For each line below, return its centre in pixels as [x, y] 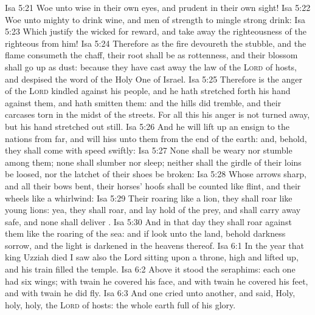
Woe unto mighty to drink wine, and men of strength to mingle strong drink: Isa [155, 19]
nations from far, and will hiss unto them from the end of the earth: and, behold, [156, 138]
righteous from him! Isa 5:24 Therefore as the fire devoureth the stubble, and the [156, 43]
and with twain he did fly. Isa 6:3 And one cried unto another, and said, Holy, [150, 293]
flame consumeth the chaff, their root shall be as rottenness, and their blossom [151, 55]
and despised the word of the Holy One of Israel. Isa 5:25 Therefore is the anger [154, 79]
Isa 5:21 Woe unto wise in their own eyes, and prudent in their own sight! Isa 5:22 [158, 7]
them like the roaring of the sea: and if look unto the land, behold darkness [145, 233]
